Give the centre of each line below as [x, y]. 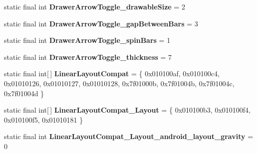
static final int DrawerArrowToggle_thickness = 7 [88, 57]
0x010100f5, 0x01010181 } [44, 119]
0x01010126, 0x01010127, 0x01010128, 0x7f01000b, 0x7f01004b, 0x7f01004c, [119, 83]
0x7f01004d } [24, 93]
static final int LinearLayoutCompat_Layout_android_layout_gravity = [129, 136]
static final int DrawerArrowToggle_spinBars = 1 [87, 40]
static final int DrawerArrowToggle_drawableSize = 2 [95, 6]
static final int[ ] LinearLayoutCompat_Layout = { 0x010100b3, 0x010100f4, [127, 110]
